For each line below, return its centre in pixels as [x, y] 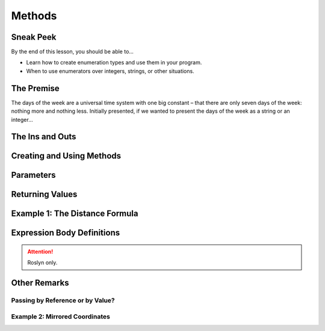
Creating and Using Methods [66, 156]
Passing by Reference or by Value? [63, 300]
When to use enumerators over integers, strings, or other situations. [110, 71]
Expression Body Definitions [66, 233]
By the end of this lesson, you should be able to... [72, 52]
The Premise [35, 88]
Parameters [33, 175]
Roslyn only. [42, 263]
